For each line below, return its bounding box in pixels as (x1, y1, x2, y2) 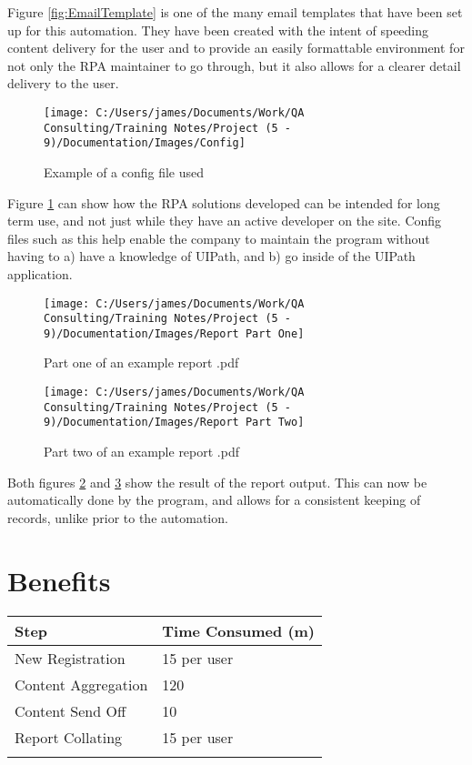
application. (7, 264, 73, 283)
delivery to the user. (7, 74, 119, 93)
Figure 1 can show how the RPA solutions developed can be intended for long (7, 193, 440, 212)
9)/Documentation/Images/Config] (44, 136, 246, 150)
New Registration (15, 647, 126, 669)
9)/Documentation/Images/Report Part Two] (44, 416, 305, 429)
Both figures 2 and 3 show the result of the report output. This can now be (7, 472, 427, 491)
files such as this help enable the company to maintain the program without (7, 228, 430, 247)
